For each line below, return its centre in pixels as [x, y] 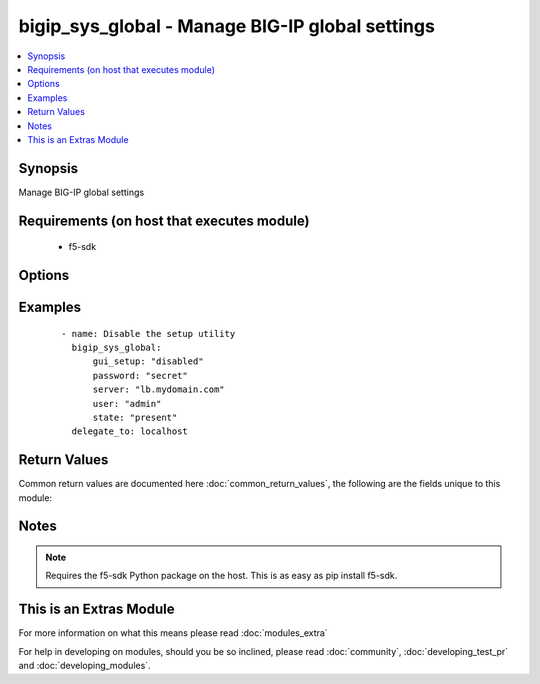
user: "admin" [127, 403]
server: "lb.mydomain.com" [158, 389]
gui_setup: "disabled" [148, 361]
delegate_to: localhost [130, 431]
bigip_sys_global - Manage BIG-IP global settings [226, 26]
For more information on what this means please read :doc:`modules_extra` [173, 633]
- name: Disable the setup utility [148, 333]
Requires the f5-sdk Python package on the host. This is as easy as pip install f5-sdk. [221, 576]
